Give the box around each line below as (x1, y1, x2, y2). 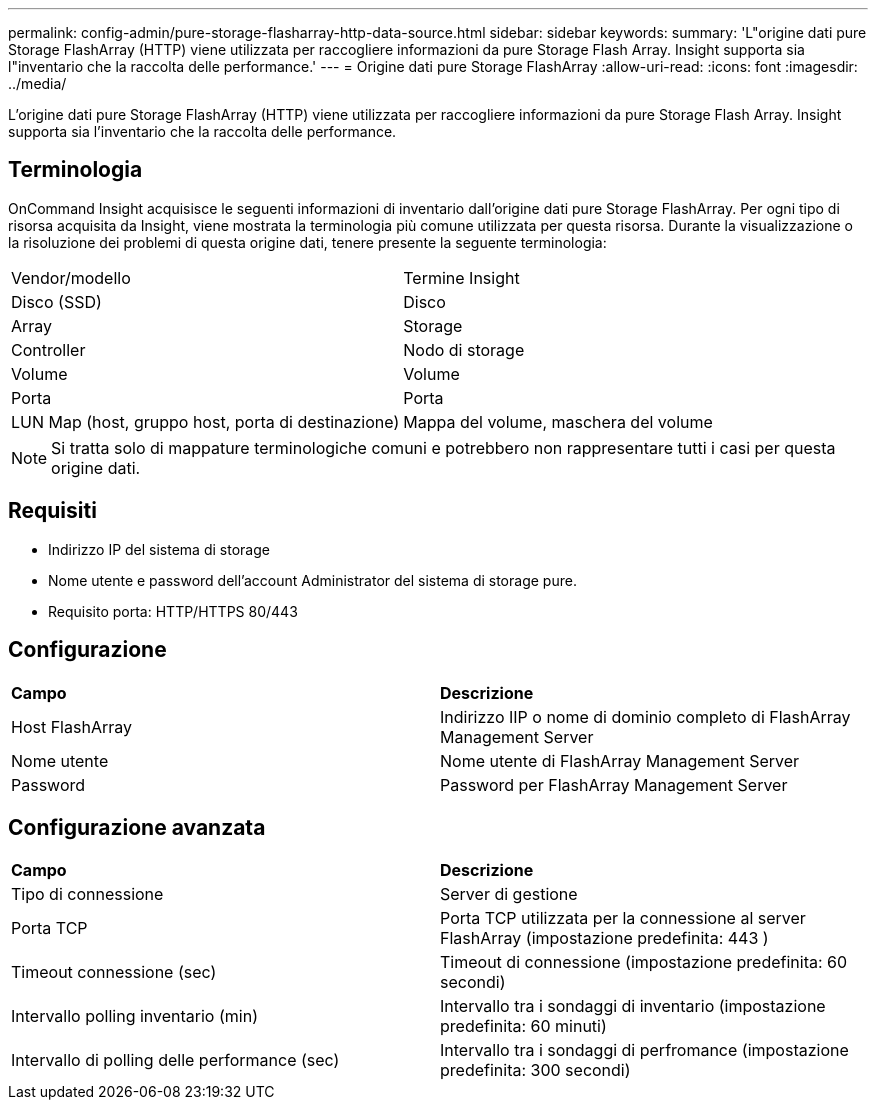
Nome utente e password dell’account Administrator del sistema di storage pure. (48, 571, 577, 589)
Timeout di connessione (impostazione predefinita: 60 (440, 952, 848, 973)
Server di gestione (440, 884, 578, 905)
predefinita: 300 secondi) (440, 1060, 631, 1081)
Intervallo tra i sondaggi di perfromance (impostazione (440, 1040, 849, 1061)
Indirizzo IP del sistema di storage (48, 540, 270, 558)
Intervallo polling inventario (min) (11, 1006, 258, 1027)
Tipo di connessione (11, 884, 164, 905)
